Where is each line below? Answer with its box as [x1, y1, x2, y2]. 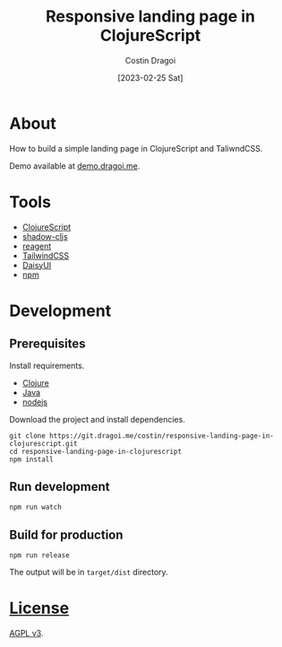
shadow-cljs [21, 231, 69, 241]
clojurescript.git [9, 439, 78, 448]
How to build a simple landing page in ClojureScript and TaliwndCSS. [9, 143, 263, 153]
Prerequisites [9, 337, 86, 352]
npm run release [9, 551, 70, 560]
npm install [9, 455, 54, 464]
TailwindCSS [21, 249, 70, 261]
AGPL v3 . [9, 628, 44, 639]
